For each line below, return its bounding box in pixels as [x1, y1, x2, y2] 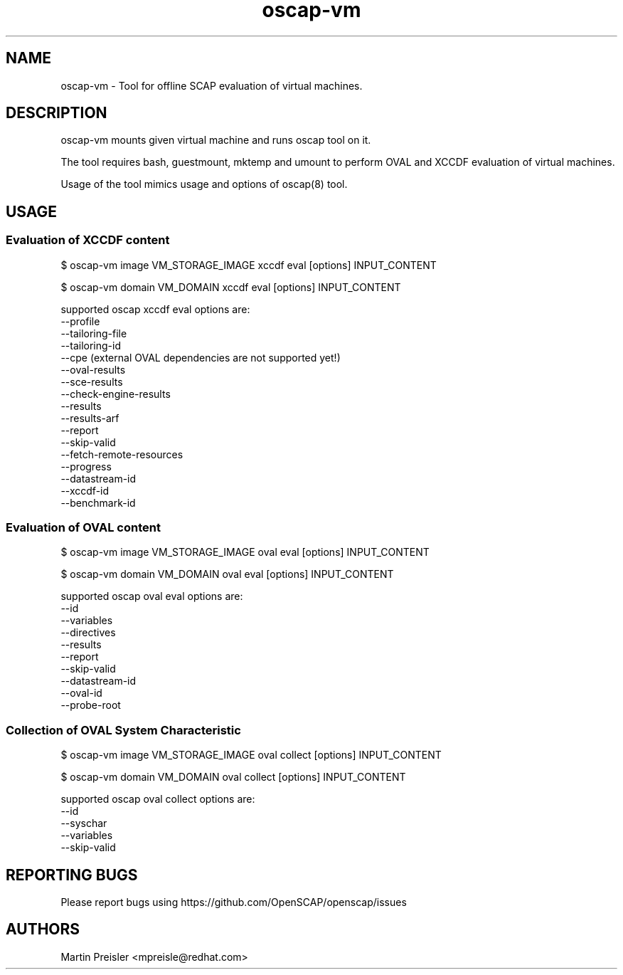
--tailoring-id [60, 339, 122, 352]
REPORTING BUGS [6, 865, 138, 884]
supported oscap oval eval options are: [60, 590, 243, 603]
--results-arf [60, 411, 119, 424]
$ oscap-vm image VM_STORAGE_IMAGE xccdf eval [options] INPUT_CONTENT [60, 258, 437, 271]
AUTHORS [6, 920, 80, 939]
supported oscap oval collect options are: [60, 793, 255, 806]
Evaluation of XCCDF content [6, 233, 170, 248]
